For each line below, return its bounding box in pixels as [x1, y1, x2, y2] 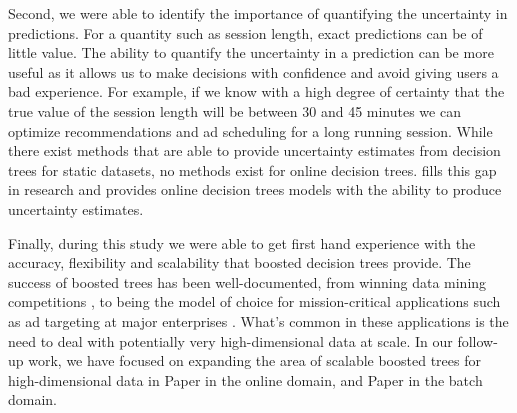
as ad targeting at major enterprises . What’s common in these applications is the [8, 310, 509, 331]
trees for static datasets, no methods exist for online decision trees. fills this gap [8, 159, 497, 180]
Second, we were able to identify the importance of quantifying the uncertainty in [8, 3, 508, 23]
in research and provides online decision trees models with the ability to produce [8, 179, 502, 200]
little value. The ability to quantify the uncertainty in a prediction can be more [8, 42, 494, 63]
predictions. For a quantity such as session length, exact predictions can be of [8, 22, 483, 43]
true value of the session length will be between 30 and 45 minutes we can [8, 100, 461, 121]
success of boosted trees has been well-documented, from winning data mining [8, 271, 487, 292]
